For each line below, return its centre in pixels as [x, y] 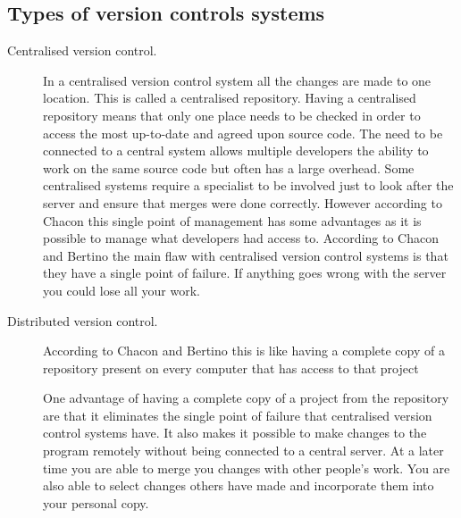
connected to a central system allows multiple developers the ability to [236, 150]
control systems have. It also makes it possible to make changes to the [235, 433]
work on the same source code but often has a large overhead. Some [229, 167]
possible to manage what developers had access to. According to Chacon [241, 238]
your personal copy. [96, 502]
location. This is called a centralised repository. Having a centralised [230, 98]
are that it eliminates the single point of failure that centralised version [238, 415]
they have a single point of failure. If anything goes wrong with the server [245, 273]
